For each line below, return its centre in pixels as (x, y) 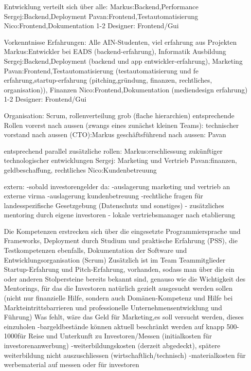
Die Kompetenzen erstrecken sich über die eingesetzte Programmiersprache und (122, 231)
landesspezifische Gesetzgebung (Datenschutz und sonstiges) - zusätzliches (114, 205)
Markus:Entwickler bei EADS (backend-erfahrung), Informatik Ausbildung (115, 51)
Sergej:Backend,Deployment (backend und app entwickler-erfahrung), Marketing (123, 61)
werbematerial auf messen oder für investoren (72, 364)
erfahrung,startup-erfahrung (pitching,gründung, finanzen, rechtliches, (108, 80)
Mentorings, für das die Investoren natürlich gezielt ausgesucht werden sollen (118, 288)
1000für (15, 336)
